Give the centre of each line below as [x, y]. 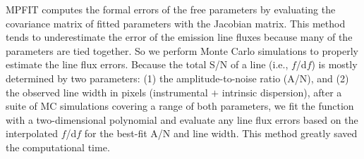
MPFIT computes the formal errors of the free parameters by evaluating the [171, 9]
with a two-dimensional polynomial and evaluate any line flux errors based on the [182, 119]
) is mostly [334, 64]
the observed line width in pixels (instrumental [107, 92]
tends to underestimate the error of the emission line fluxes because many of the [179, 37]
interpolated [32, 133]
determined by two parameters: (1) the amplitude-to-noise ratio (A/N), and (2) [177, 78]
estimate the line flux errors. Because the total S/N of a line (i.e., [147, 64]
